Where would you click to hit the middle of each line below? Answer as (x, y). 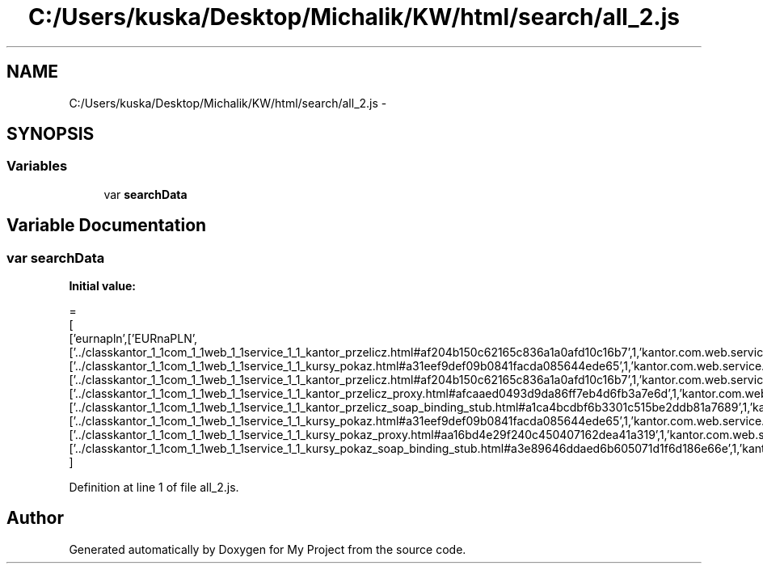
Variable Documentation (107, 226)
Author (35, 518)
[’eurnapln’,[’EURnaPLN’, (133, 339)
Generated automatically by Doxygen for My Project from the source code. (268, 549)
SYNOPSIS (51, 134)
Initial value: (102, 286)
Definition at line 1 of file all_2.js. (154, 488)
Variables (37, 166)
